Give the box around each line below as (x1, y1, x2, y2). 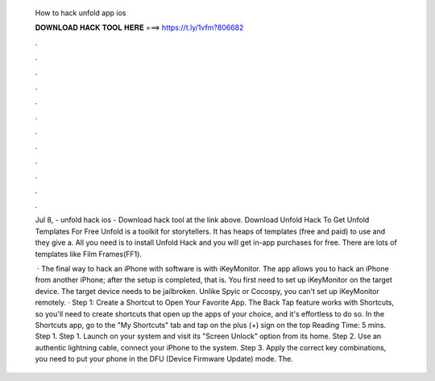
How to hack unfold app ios (35, 8, 126, 18)
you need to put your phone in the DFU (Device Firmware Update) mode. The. (35, 354, 293, 364)
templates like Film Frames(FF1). (35, 249, 143, 259)
